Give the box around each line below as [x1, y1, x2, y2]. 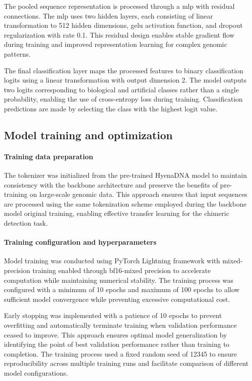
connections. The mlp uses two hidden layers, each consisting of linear [4, 10, 213, 21]
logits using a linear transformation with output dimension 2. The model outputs [4, 75, 247, 85]
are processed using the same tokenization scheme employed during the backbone [4, 198, 247, 209]
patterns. [4, 48, 31, 59]
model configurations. [4, 368, 68, 378]
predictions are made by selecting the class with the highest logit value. [4, 103, 218, 113]
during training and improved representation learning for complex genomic [4, 39, 227, 49]
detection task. [4, 218, 48, 228]
